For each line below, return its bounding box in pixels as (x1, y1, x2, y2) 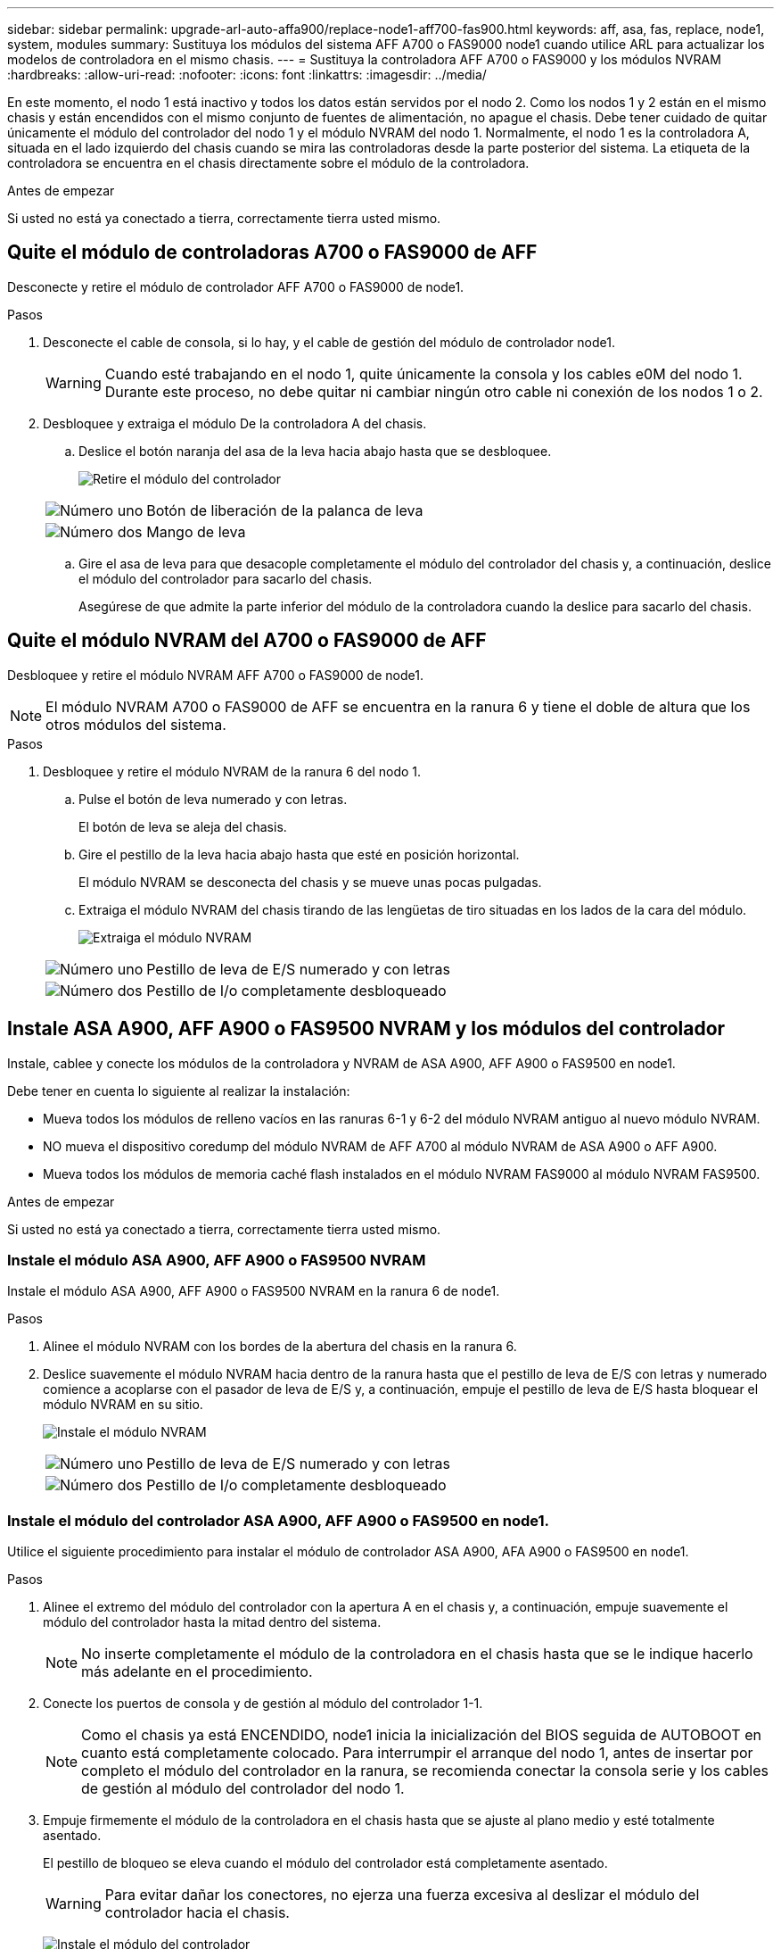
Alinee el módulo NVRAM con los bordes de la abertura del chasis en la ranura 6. (43, 1339, 517, 1355)
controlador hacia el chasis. (104, 1903, 290, 1922)
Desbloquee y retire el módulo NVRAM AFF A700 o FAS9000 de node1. (7, 667, 423, 683)
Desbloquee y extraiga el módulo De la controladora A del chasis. (43, 415, 427, 431)
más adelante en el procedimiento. (81, 1663, 313, 1681)
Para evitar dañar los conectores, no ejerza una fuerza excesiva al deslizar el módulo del (104, 1886, 700, 1904)
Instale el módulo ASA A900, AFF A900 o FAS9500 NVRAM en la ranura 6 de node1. (7, 1283, 500, 1299)
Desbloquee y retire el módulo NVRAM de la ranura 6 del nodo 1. (43, 763, 422, 779)
